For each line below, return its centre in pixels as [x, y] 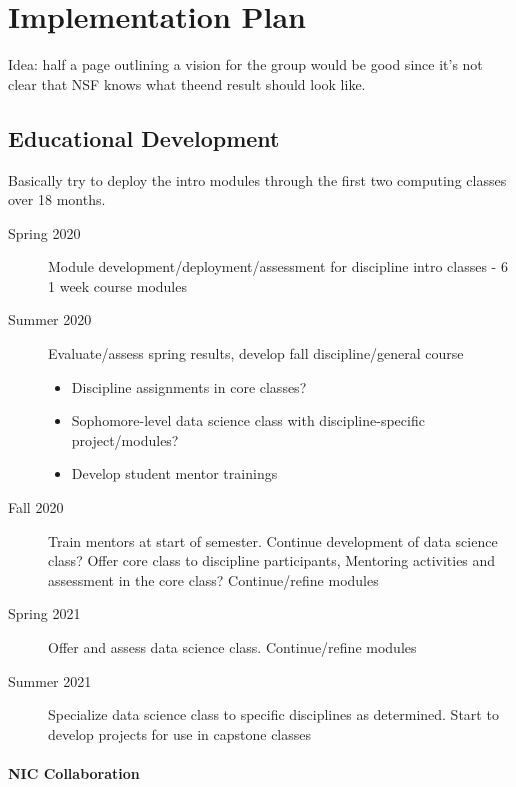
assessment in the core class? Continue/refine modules [213, 579]
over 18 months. [57, 199]
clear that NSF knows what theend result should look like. [187, 83]
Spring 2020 [44, 232]
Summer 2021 [50, 680]
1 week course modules [117, 285]
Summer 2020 [50, 319]
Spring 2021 [44, 613]
